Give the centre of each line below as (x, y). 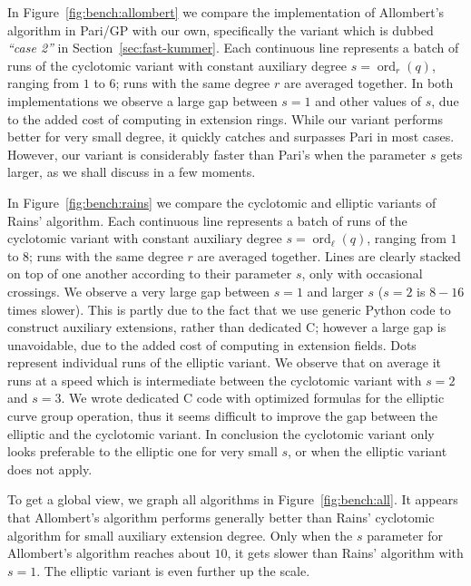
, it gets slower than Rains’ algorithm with (345, 553)
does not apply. (50, 469)
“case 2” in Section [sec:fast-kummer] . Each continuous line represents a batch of (233, 48)
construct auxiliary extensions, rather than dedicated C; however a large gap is (227, 327)
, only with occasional (362, 273)
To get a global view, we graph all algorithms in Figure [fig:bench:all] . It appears (233, 499)
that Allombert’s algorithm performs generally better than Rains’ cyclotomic (221, 518)
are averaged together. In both (368, 83)
